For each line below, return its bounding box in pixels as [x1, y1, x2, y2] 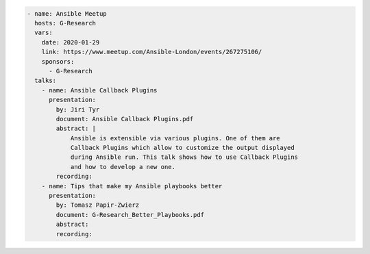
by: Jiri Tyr [56, 105, 100, 113]
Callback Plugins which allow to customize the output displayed [70, 144, 295, 152]
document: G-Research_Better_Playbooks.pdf [56, 211, 205, 218]
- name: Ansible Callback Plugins [41, 86, 158, 94]
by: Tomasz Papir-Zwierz [56, 201, 140, 209]
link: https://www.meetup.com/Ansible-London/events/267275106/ [41, 48, 262, 56]
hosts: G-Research [34, 19, 96, 27]
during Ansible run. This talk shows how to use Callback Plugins [70, 153, 298, 161]
